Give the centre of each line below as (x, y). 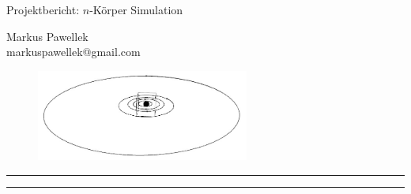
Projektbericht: (43, 9)
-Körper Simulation (136, 9)
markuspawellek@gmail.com (74, 52)
